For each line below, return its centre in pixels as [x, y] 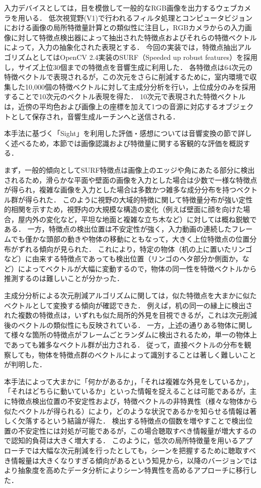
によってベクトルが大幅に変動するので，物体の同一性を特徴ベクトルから [137, 268]
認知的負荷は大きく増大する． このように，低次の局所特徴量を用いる [124, 440]
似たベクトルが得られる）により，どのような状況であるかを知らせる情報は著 [130, 411]
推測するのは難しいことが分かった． [64, 278]
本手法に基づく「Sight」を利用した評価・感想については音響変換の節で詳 [124, 133]
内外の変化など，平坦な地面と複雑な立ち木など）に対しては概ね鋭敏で [141, 219]
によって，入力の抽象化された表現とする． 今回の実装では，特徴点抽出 [121, 47]
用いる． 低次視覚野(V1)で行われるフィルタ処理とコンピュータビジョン [135, 17]
